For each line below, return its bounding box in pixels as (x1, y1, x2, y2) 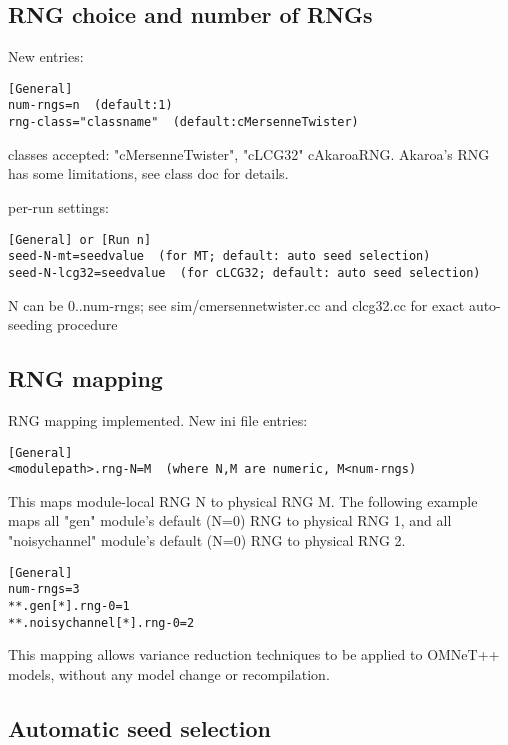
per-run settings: (8, 196, 109, 217)
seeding (8, 314, 53, 335)
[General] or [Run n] (8, 232, 152, 247)
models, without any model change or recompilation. (8, 663, 330, 684)
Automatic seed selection (8, 712, 271, 743)
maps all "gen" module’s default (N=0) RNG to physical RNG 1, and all (8, 510, 452, 531)
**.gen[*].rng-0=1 (8, 598, 130, 613)
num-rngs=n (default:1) (8, 98, 173, 113)
